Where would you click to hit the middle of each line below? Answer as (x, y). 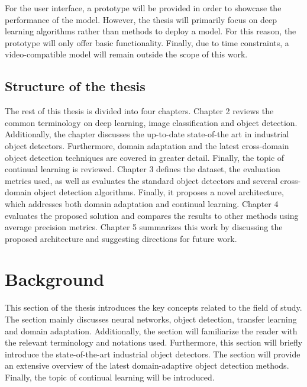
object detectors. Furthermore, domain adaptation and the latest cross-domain (147, 145)
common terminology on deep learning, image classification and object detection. (151, 122)
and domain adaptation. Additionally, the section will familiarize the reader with (151, 330)
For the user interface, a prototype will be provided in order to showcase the (143, 8)
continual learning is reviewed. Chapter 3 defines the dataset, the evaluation (143, 169)
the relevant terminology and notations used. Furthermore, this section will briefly (154, 342)
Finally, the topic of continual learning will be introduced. (110, 377)
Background (55, 279)
